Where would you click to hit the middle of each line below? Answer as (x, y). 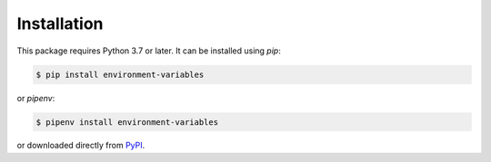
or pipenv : (36, 98)
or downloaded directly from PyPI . (81, 146)
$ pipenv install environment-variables (127, 122)
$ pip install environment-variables (120, 74)
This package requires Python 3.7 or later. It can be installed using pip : (149, 51)
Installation (60, 24)
